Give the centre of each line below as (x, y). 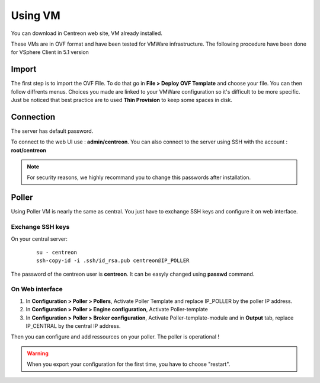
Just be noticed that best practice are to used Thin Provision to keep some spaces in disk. (121, 100)
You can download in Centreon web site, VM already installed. (87, 33)
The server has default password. (52, 131)
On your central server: (39, 239)
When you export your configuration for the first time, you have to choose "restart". (129, 364)
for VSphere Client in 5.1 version (50, 52)
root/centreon (29, 150)
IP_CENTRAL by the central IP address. (73, 326)
